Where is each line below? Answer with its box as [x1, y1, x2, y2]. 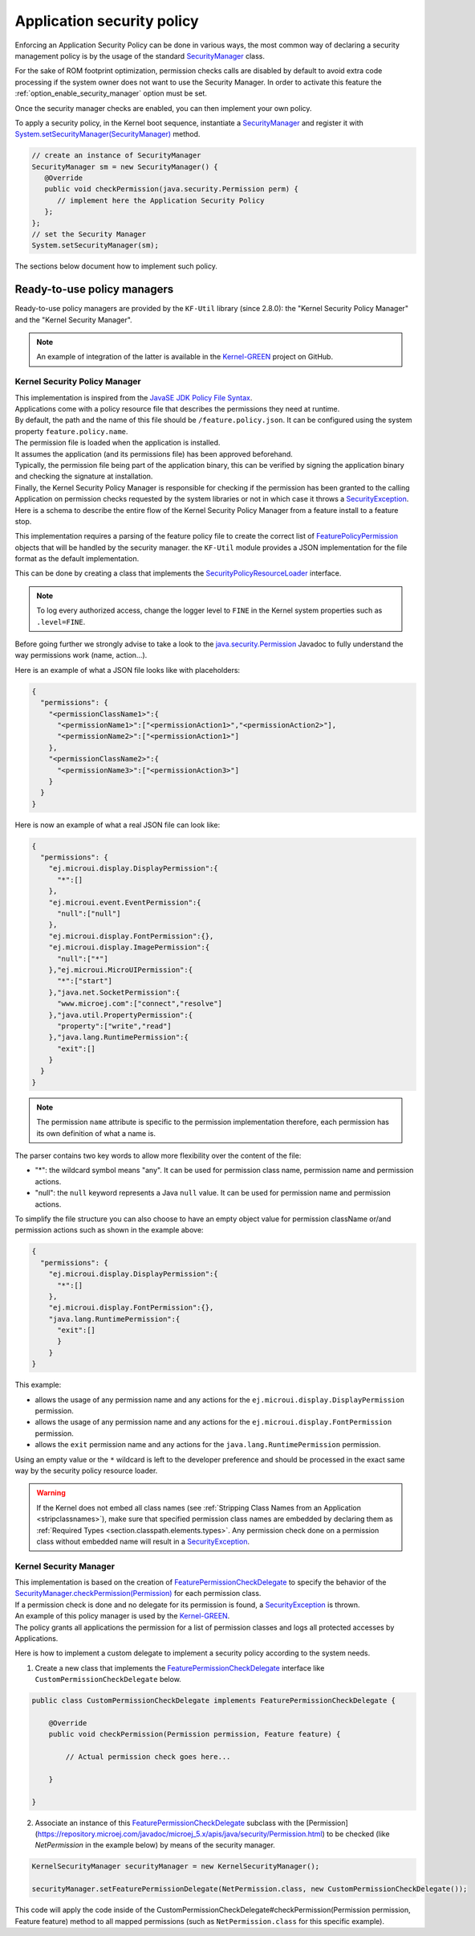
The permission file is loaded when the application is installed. [14, 438, 221, 448]
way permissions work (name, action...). [14, 650, 148, 660]
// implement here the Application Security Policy [57, 195, 265, 205]
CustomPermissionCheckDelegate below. [35, 1675, 182, 1684]
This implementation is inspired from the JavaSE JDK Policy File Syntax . [14, 392, 253, 402]
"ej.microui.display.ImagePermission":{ [48, 943, 210, 952]
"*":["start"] [57, 977, 112, 986]
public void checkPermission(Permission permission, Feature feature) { [48, 1729, 341, 1739]
